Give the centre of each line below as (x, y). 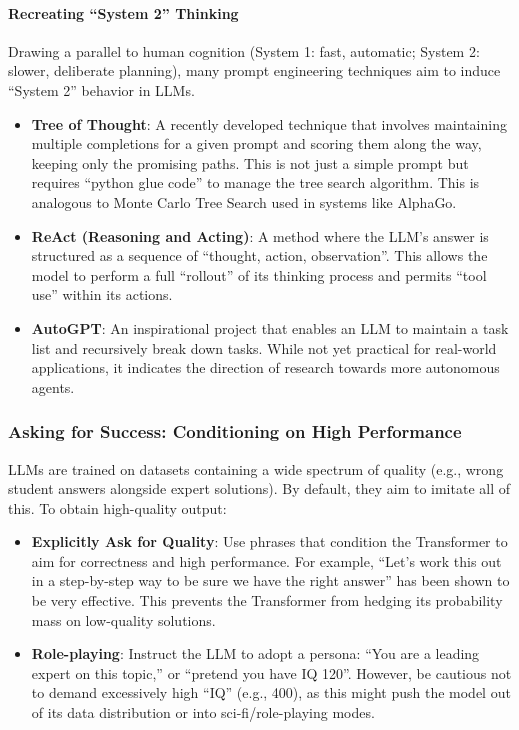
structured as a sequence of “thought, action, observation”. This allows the (259, 255)
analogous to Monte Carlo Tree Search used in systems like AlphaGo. (244, 201)
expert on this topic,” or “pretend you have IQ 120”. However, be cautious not (271, 672)
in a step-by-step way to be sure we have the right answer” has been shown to (270, 580)
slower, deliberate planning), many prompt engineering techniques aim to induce (254, 70)
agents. (53, 386)
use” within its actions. (102, 294)
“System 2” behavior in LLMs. (101, 89)
